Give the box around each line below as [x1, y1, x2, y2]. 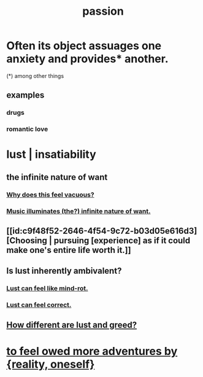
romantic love [6, 125, 48, 133]
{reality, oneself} [6, 357, 95, 371]
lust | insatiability [6, 147, 96, 161]
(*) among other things [6, 72, 64, 79]
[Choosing [6, 235, 48, 246]
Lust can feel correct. [6, 301, 72, 309]
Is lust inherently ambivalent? [6, 266, 122, 276]
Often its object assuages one [6, 39, 162, 53]
